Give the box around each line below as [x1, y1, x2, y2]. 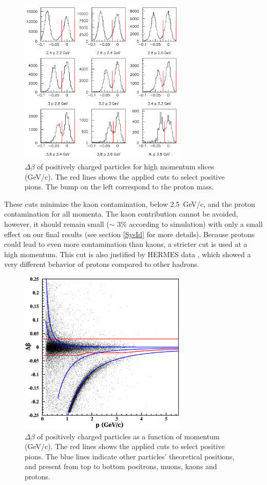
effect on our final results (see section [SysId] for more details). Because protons [4, 228, 255, 239]
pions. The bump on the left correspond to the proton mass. [25, 181, 214, 192]
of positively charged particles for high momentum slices [37, 161, 214, 171]
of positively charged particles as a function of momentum [37, 431, 220, 441]
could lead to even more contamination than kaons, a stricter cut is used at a [4, 239, 247, 249]
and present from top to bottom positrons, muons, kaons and [25, 461, 217, 472]
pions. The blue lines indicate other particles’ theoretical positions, [25, 451, 235, 461]
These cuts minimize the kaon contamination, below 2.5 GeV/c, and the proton [4, 198, 255, 209]
